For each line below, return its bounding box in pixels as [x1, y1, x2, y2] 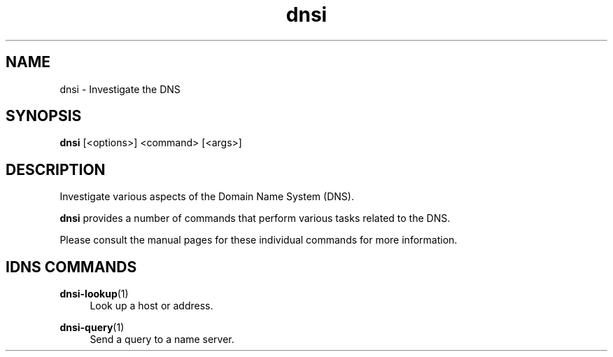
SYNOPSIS [6, 107, 82, 125]
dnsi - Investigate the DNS [59, 83, 181, 95]
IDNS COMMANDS [6, 258, 137, 276]
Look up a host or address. [90, 300, 213, 312]
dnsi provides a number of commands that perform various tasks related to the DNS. [59, 212, 451, 225]
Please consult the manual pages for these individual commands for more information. [59, 234, 458, 246]
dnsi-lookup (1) [59, 288, 129, 300]
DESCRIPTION [6, 160, 106, 178]
